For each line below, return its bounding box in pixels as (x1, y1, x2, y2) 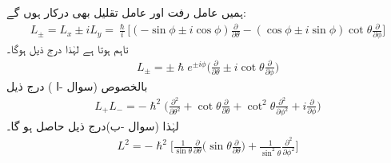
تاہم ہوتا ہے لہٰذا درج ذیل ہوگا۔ (6, 41, 129, 57)
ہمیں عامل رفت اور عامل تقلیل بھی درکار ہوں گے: (6, 4, 246, 20)
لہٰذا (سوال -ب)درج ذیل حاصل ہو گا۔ (6, 118, 179, 134)
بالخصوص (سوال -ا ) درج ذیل (6, 77, 148, 94)
